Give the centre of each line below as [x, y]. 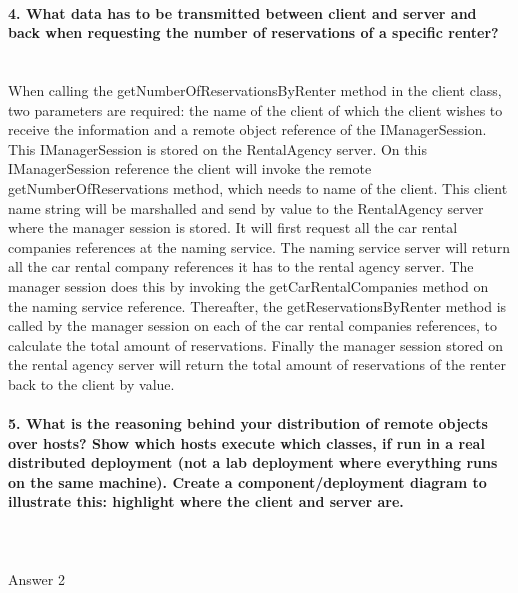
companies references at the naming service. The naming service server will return [259, 246]
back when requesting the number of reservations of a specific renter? [253, 32]
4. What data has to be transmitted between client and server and [242, 12]
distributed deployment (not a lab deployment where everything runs [253, 462]
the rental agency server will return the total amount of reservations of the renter [257, 364]
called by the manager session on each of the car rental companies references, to [252, 325]
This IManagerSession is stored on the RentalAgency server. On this [217, 148]
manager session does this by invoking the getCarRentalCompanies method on [248, 285]
